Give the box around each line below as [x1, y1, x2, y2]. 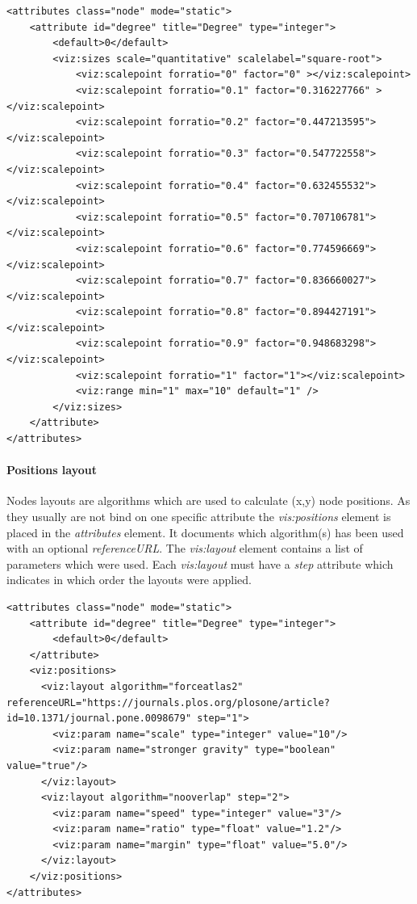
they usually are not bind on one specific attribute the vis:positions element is [6, 508, 391, 525]
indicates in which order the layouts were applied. [6, 571, 252, 588]
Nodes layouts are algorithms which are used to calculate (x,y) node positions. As [6, 492, 411, 509]
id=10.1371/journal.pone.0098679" [6, 713, 192, 725]
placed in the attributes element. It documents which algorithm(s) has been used [6, 523, 404, 540]
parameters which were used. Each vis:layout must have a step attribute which [6, 555, 394, 572]
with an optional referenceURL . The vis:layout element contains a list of [6, 540, 363, 557]
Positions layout [6, 461, 98, 478]
